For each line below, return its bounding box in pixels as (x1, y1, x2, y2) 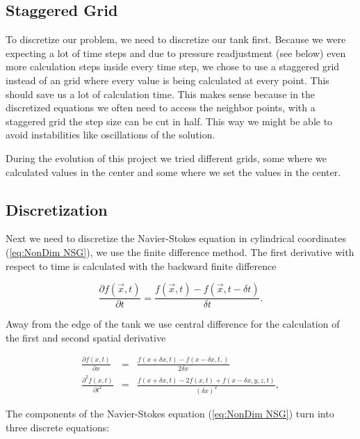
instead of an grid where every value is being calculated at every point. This (6, 72, 329, 87)
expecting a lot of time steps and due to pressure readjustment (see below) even (6, 45, 346, 60)
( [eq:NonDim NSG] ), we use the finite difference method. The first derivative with (6, 244, 354, 259)
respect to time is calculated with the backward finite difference (6, 258, 277, 273)
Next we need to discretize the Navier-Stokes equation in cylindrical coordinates (6, 231, 346, 246)
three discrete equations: (6, 420, 110, 434)
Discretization (6, 198, 108, 220)
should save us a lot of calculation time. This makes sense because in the (6, 86, 316, 101)
